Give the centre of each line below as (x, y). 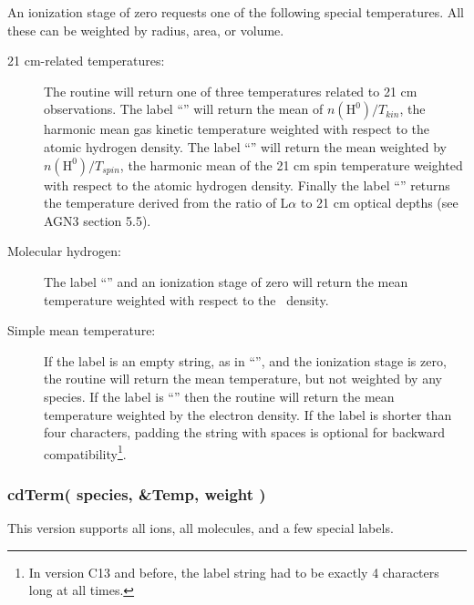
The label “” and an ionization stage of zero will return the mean (226, 281)
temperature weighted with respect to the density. (186, 299)
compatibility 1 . (85, 452)
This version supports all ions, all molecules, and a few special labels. (201, 528)
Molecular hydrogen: (64, 251)
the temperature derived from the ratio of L (166, 203)
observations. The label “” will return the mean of (184, 109)
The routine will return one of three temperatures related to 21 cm (231, 91)
